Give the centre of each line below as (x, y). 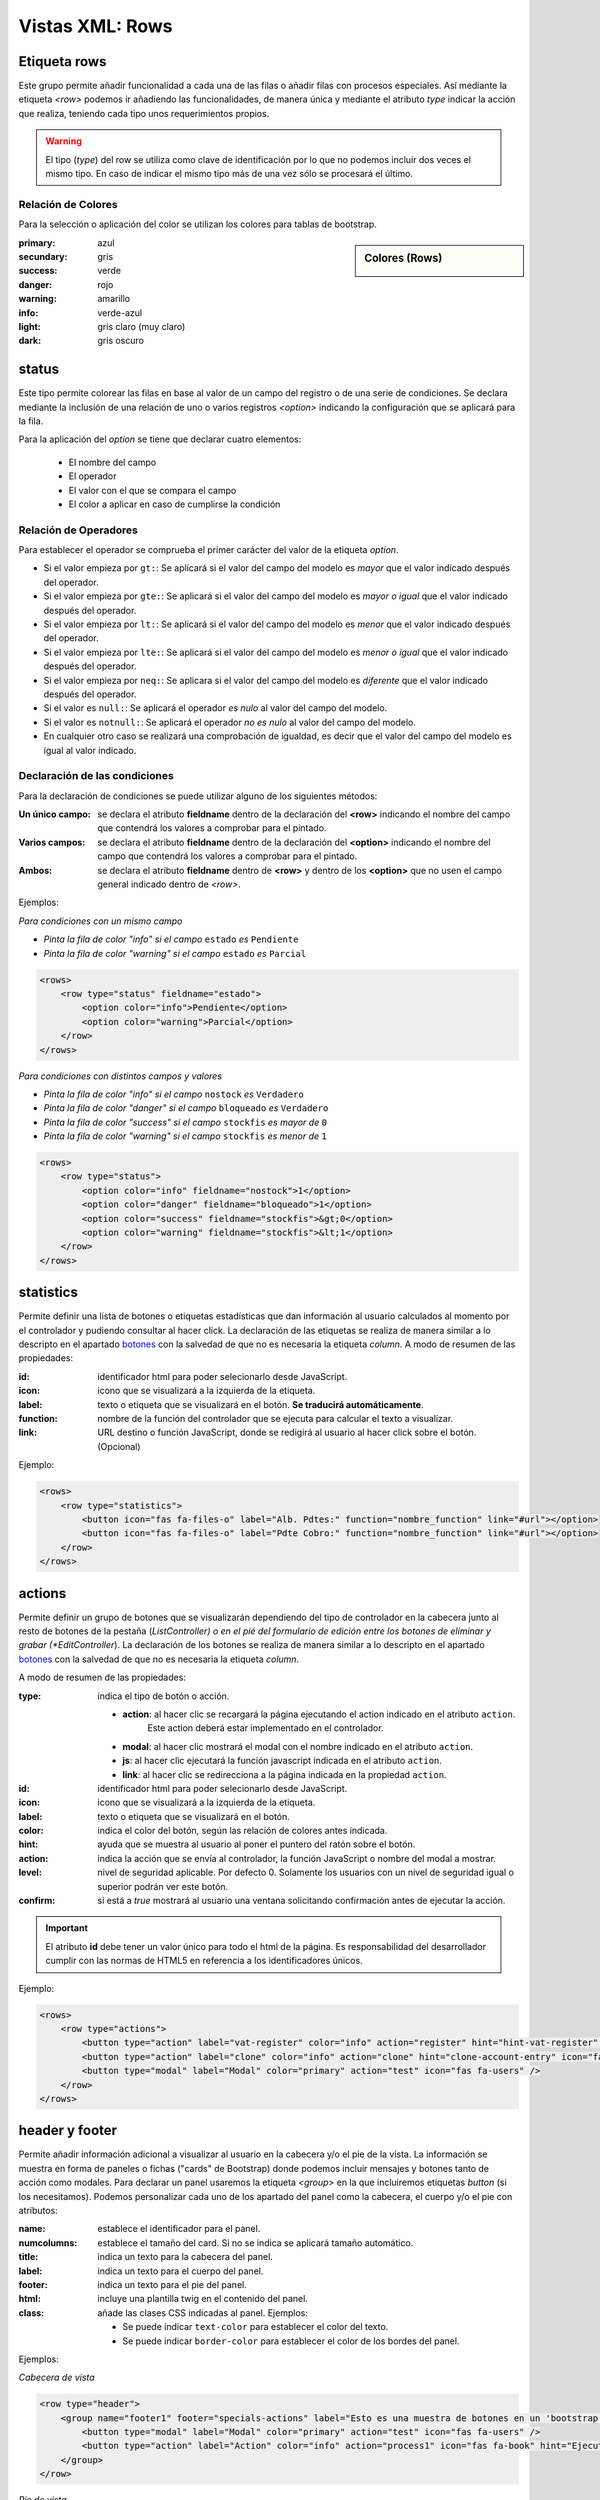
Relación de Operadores (78, 530)
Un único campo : (55, 814)
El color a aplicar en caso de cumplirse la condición (174, 504)
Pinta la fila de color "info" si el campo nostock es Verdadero (173, 1094)
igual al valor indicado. (90, 750)
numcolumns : (48, 2242)
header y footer (68, 2130)
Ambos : (35, 870)
